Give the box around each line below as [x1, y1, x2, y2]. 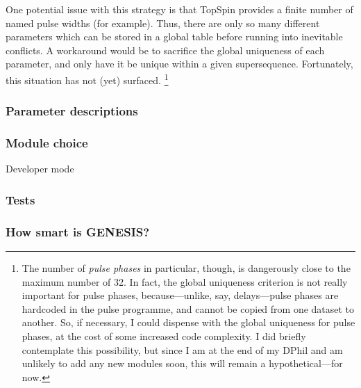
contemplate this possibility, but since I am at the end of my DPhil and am [22, 342, 343, 357]
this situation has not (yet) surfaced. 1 [6, 70, 169, 87]
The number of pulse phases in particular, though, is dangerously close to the [22, 260, 351, 275]
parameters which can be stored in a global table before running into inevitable [6, 29, 343, 44]
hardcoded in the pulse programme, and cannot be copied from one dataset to [22, 301, 355, 316]
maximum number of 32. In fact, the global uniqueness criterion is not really [22, 274, 348, 289]
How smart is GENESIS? [6, 223, 150, 240]
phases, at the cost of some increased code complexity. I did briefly [22, 328, 306, 343]
